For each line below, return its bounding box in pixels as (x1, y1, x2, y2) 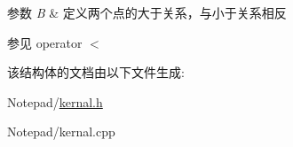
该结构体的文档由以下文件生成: (7, 63, 185, 81)
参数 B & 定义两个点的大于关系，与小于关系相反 (7, 4, 287, 21)
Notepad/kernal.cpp (7, 122, 115, 141)
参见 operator (7, 33, 83, 51)
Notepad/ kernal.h (7, 92, 103, 111)
